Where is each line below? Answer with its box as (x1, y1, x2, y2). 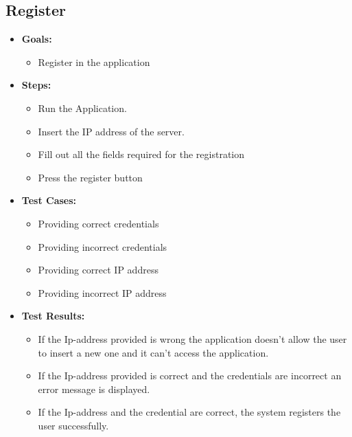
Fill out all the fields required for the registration (38, 147, 245, 161)
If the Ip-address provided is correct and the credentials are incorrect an (38, 368, 342, 383)
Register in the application (38, 54, 150, 69)
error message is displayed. (38, 381, 150, 396)
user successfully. (38, 418, 109, 432)
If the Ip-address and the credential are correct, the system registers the (38, 405, 341, 419)
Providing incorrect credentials (38, 239, 167, 254)
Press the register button (38, 170, 143, 184)
